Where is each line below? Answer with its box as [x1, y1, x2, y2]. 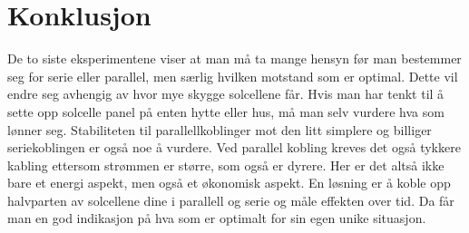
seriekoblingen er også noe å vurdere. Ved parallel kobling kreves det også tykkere [7, 138, 461, 157]
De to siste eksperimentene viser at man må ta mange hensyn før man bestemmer [7, 49, 462, 68]
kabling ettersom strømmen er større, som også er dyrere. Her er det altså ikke [7, 155, 445, 174]
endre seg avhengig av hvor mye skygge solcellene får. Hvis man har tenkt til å [7, 84, 445, 103]
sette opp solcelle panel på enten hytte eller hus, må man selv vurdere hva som [7, 102, 445, 121]
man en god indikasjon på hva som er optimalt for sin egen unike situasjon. [7, 209, 426, 228]
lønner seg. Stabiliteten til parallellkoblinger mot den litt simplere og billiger [7, 120, 432, 139]
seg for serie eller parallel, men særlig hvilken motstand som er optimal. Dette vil [7, 66, 458, 85]
